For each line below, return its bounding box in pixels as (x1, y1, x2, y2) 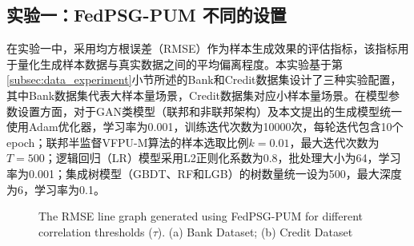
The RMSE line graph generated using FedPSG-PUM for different (38, 208, 364, 224)
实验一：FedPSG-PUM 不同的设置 (6, 2, 287, 27)
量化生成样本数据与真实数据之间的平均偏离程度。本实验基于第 (17, 55, 343, 72)
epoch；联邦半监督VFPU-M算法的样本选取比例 (6, 133, 249, 150)
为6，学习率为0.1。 (6, 181, 105, 197)
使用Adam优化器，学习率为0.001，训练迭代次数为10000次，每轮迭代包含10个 (6, 118, 404, 135)
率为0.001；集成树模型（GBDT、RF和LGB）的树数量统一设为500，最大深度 (6, 165, 402, 181)
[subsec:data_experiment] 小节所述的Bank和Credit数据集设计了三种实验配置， (6, 71, 402, 88)
